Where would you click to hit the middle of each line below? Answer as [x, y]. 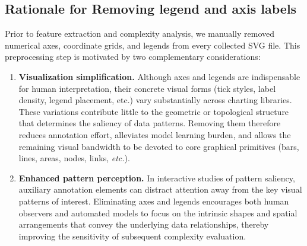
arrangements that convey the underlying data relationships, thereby [144, 224]
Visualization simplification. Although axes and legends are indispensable [159, 76]
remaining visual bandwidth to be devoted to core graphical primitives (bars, [159, 146]
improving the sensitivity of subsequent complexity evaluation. [132, 236]
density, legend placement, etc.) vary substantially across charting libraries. [155, 100]
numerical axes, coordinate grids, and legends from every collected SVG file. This [153, 45]
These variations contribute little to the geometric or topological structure [154, 111]
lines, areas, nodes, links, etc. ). [74, 158]
